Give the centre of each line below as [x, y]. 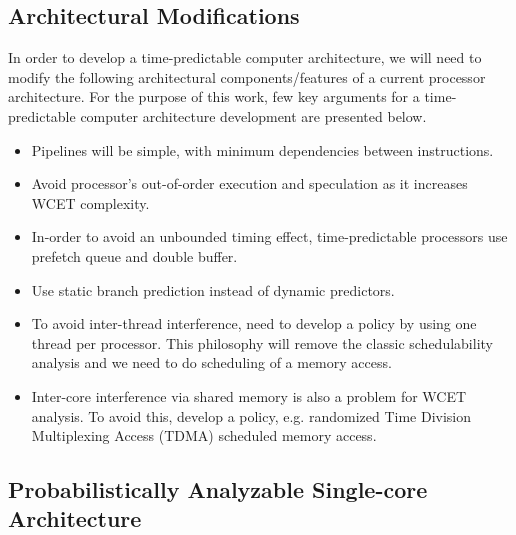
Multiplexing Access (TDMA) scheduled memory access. [204, 435]
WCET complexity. [90, 202]
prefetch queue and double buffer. [134, 255]
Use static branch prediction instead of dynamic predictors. [213, 289]
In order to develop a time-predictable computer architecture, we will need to [245, 57]
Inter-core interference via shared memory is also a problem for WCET [249, 395]
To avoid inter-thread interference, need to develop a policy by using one [254, 323]
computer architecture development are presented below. [253, 115]
